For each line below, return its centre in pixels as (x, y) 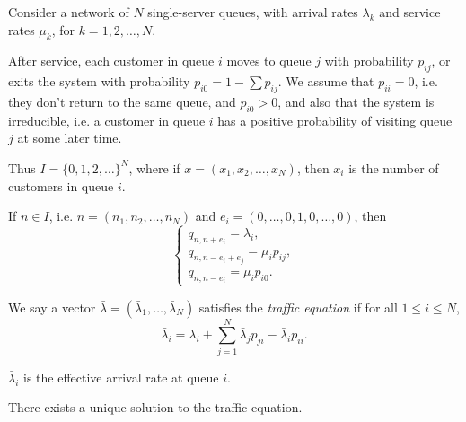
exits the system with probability (99, 81)
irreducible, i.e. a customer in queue (107, 120)
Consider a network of (69, 12)
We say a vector (52, 307)
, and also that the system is (356, 101)
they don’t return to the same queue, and (122, 101)
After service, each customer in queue (111, 61)
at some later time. (70, 138)
